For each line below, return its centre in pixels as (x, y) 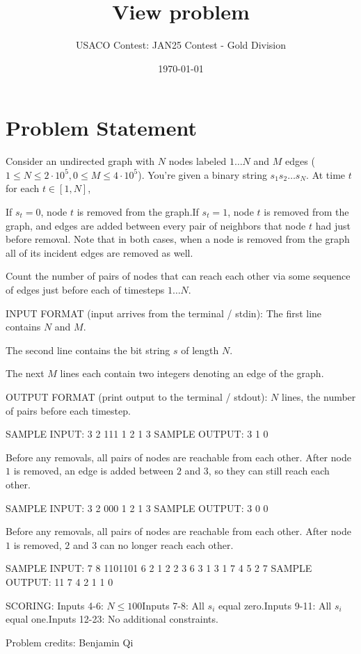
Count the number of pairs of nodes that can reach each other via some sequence (178, 276)
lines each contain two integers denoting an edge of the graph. (192, 373)
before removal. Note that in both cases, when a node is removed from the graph (178, 239)
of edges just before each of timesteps (85, 289)
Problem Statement (101, 128)
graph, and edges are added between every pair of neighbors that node (156, 225)
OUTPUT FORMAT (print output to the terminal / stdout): (137, 396)
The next (25, 373)
